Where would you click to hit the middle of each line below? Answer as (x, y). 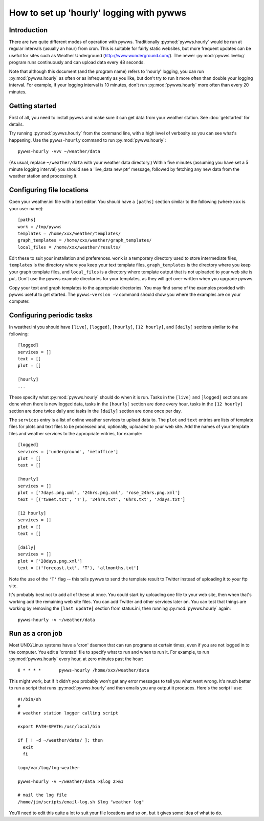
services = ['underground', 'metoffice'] (68, 452)
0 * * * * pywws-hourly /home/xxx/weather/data (83, 670)
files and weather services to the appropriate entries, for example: (76, 433)
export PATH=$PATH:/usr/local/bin (59, 727)
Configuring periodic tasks (51, 315)
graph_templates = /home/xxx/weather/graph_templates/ (85, 240)
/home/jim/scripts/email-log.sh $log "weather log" (81, 802)
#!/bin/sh (29, 699)
